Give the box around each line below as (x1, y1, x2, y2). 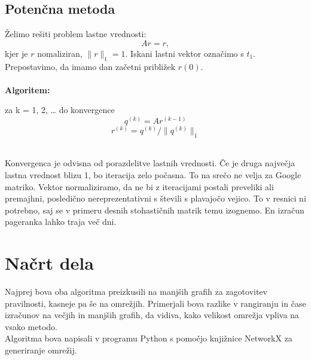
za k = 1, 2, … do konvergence (5, 103, 115, 116)
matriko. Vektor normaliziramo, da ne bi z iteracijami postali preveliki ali (5, 180, 274, 193)
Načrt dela (5, 251, 94, 275)
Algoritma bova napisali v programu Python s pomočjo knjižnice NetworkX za (5, 332, 292, 344)
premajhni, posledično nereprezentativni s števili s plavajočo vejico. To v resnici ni (5, 192, 306, 205)
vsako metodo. (5, 320, 57, 332)
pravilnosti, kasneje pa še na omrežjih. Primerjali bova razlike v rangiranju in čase (5, 297, 306, 309)
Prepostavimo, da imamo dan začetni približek (5, 60, 176, 72)
